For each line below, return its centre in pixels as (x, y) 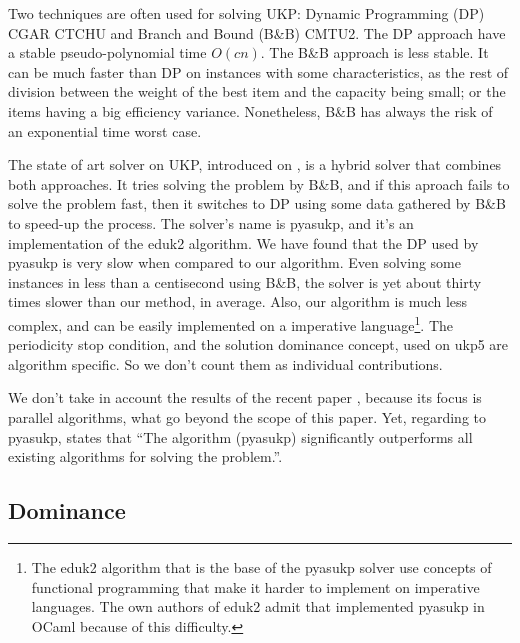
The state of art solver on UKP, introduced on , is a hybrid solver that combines (255, 164)
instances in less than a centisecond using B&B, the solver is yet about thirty (245, 281)
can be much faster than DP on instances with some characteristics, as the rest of (258, 71)
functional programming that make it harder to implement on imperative (255, 586)
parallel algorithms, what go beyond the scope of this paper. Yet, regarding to (247, 416)
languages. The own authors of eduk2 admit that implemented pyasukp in (258, 606)
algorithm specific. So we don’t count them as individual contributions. (225, 363)
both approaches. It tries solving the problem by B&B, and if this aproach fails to (259, 183)
